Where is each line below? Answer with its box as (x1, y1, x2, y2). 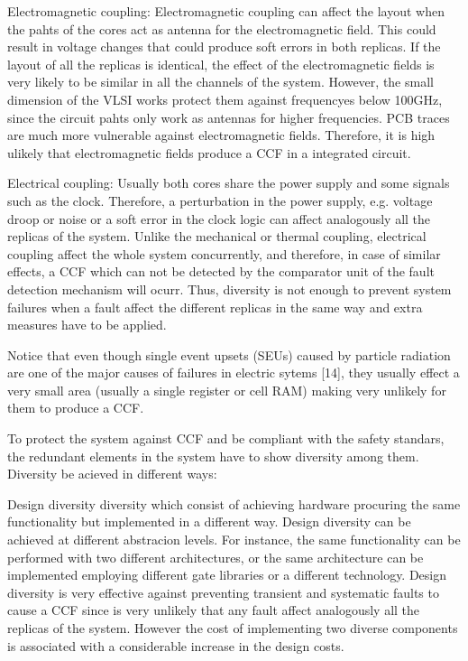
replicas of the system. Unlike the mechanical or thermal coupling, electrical (7, 227, 427, 246)
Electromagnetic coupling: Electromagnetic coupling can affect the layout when (7, 2, 445, 20)
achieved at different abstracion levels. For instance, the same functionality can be (7, 530, 461, 549)
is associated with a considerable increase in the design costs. (7, 636, 344, 655)
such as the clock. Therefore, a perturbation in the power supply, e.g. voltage (7, 191, 433, 209)
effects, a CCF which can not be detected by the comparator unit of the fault (7, 262, 435, 281)
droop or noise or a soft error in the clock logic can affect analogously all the (7, 209, 431, 228)
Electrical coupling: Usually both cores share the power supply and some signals (7, 173, 450, 192)
